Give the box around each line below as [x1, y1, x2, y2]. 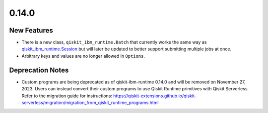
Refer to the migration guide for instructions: [21, 93, 113, 99]
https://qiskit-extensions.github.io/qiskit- [113, 93, 197, 99]
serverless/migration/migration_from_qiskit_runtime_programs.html [21, 99, 159, 106]
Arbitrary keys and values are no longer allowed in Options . [21, 53, 145, 59]
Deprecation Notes [9, 66, 69, 74]
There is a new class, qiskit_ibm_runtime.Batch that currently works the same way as [21, 39, 207, 45]
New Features [9, 26, 53, 35]
